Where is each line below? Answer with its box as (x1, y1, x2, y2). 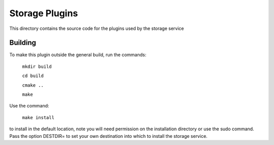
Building (9, 39, 37, 47)
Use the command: (9, 103, 49, 109)
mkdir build (22, 63, 52, 69)
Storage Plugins (9, 8, 78, 19)
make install (22, 115, 55, 120)
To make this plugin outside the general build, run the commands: (9, 52, 147, 58)
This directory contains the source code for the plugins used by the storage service (9, 25, 184, 31)
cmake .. (22, 82, 44, 88)
